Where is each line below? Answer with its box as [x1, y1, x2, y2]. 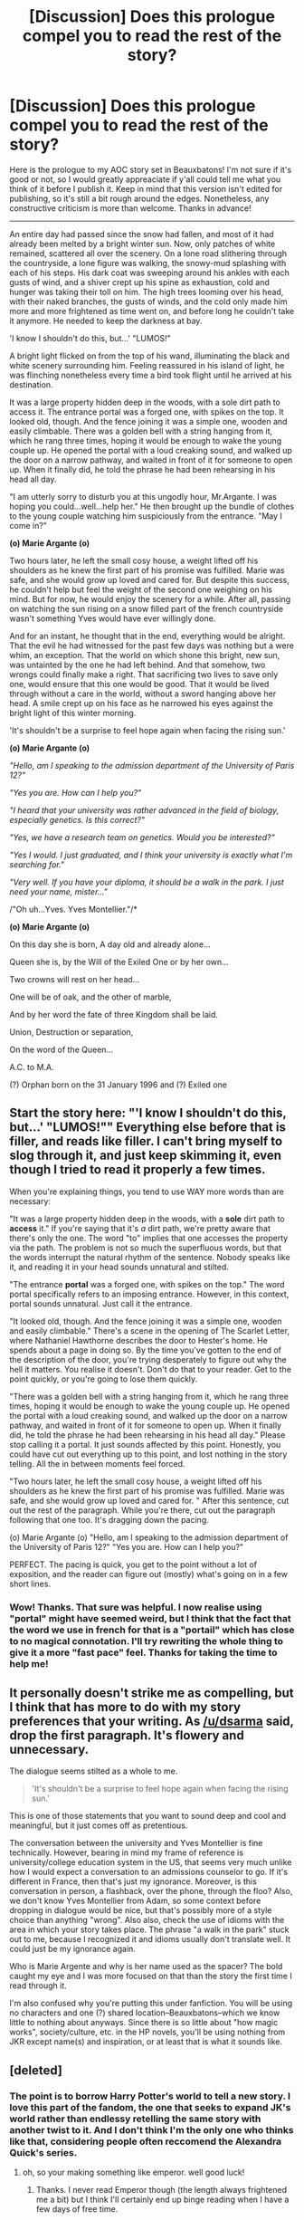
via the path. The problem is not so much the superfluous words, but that [9, 1242, 282, 1253]
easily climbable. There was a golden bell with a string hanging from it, [9, 426, 273, 436]
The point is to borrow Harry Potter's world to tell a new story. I [9, 2090, 291, 2102]
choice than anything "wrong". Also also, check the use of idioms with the [9, 1915, 285, 1926]
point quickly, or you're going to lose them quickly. [9, 1373, 198, 1384]
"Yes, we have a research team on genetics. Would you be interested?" [9, 831, 275, 843]
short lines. [9, 1578, 52, 1589]
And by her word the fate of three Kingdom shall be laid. [9, 1009, 219, 1019]
